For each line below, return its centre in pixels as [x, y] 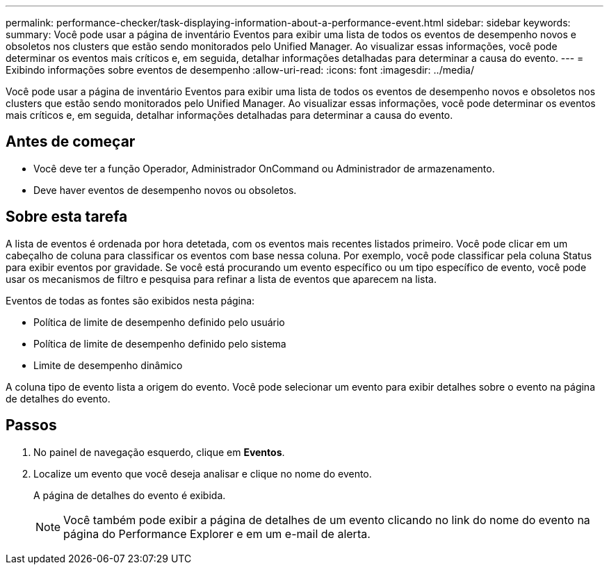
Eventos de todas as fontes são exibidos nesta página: [130, 300]
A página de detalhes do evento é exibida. [130, 495]
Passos [31, 425]
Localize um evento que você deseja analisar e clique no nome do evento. [203, 473]
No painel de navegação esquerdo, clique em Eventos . [159, 452]
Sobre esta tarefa [67, 217]
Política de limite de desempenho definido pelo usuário [159, 322]
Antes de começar [71, 142]
